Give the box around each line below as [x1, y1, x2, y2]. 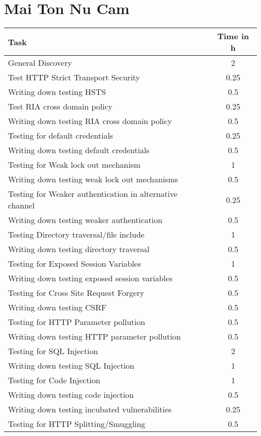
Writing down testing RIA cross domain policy [8, 115, 172, 127]
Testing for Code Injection [8, 374, 100, 386]
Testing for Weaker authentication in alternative [8, 188, 178, 200]
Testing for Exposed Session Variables [8, 258, 141, 270]
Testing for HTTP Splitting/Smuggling [8, 418, 146, 430]
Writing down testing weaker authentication [8, 214, 163, 226]
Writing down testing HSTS [8, 86, 106, 98]
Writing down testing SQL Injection [8, 360, 135, 372]
